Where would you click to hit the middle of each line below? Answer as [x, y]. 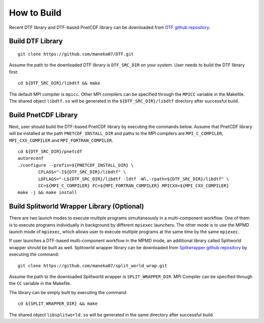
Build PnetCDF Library [44, 115]
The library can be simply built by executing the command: [68, 292]
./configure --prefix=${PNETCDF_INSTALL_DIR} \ [76, 165]
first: [14, 72]
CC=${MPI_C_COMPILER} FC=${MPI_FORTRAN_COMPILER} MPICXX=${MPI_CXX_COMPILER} [134, 185]
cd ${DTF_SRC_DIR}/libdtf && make [59, 83]
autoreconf [31, 158]
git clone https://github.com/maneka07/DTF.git [76, 54]
